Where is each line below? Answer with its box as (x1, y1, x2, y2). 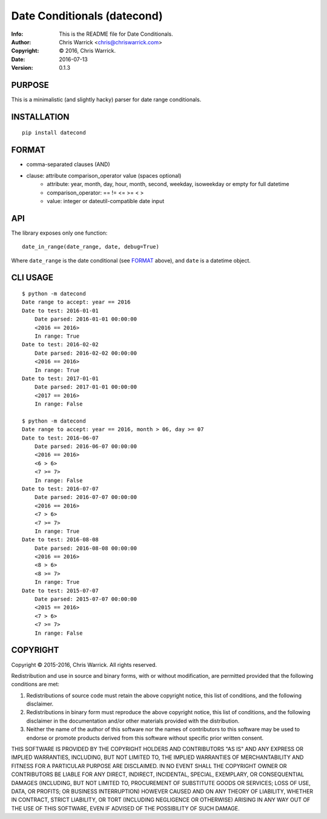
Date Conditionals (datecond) (11, 9, 163, 22)
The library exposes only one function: (11, 229, 108, 236)
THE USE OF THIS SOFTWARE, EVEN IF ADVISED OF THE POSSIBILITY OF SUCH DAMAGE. (11, 804, 240, 812)
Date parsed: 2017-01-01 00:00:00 (34, 384, 137, 390)
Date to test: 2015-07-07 (22, 587, 99, 594)
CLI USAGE (11, 273, 54, 283)
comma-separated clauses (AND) (26, 161, 110, 168)
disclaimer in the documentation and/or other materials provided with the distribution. (26, 717, 240, 724)
